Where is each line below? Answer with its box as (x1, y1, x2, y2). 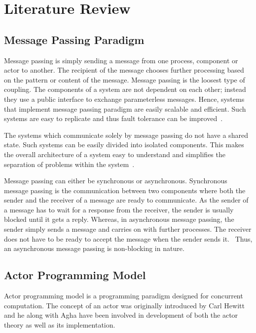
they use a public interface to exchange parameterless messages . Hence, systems (4, 93, 245, 104)
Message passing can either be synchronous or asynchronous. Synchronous (4, 175, 227, 186)
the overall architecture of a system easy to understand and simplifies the (4, 149, 225, 159)
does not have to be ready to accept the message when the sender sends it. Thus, (4, 233, 253, 244)
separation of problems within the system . (4, 159, 135, 169)
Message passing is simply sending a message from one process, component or (4, 55, 238, 65)
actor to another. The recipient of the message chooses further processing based (4, 65, 244, 75)
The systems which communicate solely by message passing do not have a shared (4, 129, 248, 140)
